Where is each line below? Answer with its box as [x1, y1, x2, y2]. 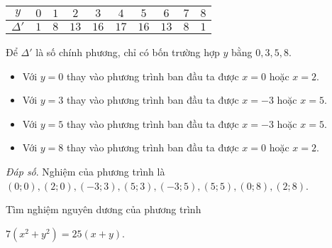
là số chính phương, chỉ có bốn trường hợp [35, 45, 220, 59]
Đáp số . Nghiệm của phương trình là [6, 163, 165, 178]
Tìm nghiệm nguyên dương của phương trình [6, 202, 201, 217]
